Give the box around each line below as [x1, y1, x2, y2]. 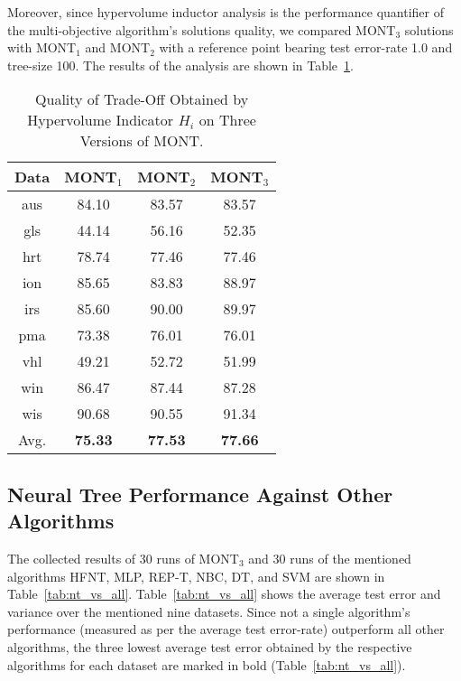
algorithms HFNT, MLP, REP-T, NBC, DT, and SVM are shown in [7, 566, 385, 585]
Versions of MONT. [79, 130, 204, 152]
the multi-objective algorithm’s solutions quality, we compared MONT [7, 20, 396, 39]
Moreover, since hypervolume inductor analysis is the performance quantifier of [7, 3, 444, 21]
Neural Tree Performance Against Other [7, 480, 393, 508]
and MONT [85, 38, 151, 57]
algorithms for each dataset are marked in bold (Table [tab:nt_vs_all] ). [7, 655, 406, 674]
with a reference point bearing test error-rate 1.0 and [159, 38, 453, 57]
